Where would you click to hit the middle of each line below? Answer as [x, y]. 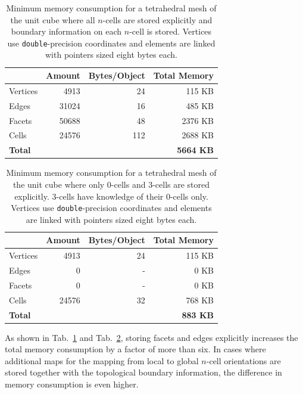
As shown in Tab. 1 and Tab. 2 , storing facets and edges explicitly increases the [151, 337]
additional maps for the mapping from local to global [102, 360]
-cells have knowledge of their [110, 196]
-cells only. [189, 196]
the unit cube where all [53, 19]
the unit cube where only [59, 184]
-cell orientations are [243, 360]
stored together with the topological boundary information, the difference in [143, 372]
